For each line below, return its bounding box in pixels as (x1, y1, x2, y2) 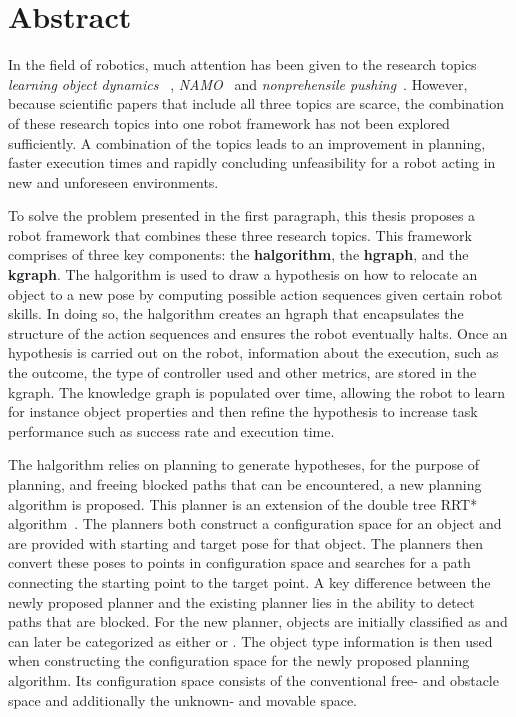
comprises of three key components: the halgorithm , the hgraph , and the (8, 244, 469, 265)
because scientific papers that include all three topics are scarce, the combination (8, 93, 504, 114)
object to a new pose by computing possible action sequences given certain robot (8, 283, 503, 304)
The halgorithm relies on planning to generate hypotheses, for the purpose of (8, 454, 480, 475)
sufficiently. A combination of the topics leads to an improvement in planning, (8, 132, 486, 153)
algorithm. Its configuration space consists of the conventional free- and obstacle (8, 669, 499, 690)
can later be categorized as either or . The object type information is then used (8, 630, 493, 651)
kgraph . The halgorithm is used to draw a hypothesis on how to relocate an (8, 264, 478, 285)
